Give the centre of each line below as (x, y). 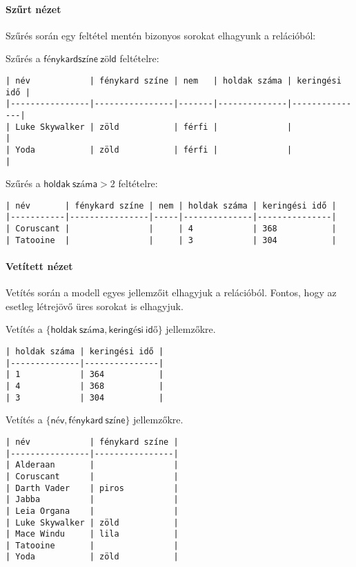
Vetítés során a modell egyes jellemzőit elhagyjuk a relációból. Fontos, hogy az (171, 292)
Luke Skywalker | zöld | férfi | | (154, 127)
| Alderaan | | (92, 465)
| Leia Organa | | (92, 511)
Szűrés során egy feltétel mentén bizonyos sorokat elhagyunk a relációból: (161, 35)
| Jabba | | (92, 500)
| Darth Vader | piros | (92, 488)
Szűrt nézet (33, 9)
